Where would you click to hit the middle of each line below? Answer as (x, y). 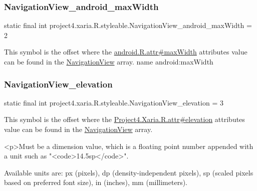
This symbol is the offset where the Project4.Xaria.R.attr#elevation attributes (124, 119)
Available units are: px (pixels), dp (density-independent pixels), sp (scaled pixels (129, 172)
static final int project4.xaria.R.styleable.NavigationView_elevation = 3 (114, 102)
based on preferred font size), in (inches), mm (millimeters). (96, 182)
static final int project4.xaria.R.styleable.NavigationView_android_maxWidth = (128, 25)
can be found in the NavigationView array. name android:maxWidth (109, 61)
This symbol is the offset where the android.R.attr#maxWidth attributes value (126, 52)
